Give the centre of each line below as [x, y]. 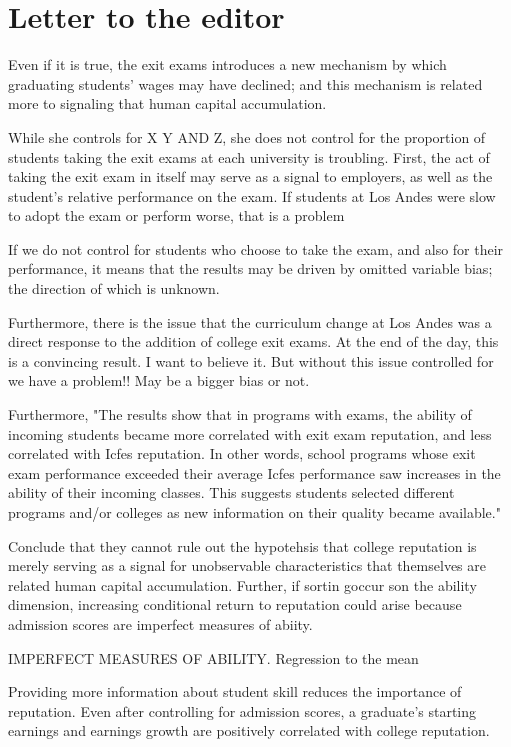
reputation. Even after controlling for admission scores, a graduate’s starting [242, 710]
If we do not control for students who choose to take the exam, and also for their [256, 248]
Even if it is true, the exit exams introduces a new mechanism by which [227, 64]
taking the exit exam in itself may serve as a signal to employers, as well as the [250, 176]
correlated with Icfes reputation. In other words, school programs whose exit [242, 453]
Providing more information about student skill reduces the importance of [235, 691]
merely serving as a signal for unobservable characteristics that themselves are [247, 565]
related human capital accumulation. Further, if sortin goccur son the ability [242, 584]
